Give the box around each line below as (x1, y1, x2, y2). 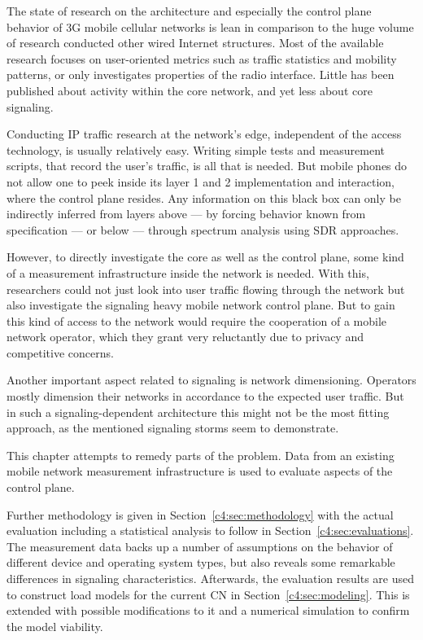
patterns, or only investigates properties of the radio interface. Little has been (7, 66, 395, 83)
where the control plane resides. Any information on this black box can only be (7, 189, 401, 206)
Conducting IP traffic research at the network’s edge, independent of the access (7, 125, 402, 142)
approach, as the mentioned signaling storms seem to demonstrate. (7, 419, 339, 436)
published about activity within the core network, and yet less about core (7, 81, 373, 99)
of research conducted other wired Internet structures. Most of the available (7, 34, 384, 51)
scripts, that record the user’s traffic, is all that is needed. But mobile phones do (7, 157, 408, 174)
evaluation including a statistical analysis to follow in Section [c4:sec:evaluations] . (7, 522, 414, 539)
